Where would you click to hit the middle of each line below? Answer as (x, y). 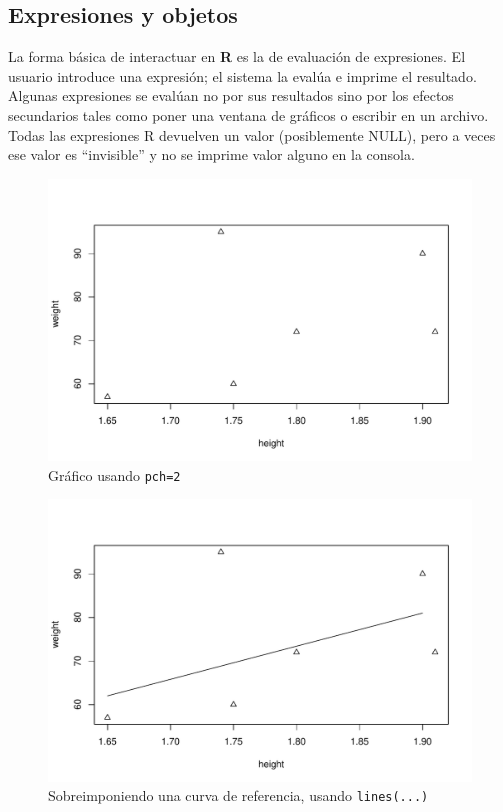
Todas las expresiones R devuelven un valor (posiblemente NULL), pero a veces (252, 134)
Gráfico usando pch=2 (114, 474)
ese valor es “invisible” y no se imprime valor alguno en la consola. (211, 154)
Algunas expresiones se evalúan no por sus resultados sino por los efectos (231, 95)
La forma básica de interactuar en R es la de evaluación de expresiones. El (237, 56)
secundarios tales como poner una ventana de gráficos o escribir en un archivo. (248, 114)
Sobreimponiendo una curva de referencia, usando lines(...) (238, 795)
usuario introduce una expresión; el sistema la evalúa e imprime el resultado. (242, 75)
